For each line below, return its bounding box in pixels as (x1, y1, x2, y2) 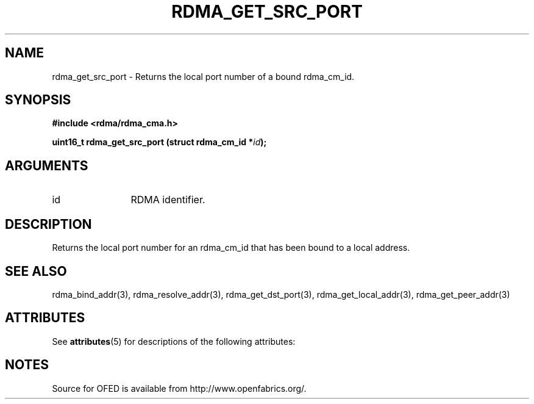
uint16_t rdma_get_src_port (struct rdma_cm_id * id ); (52, 137, 267, 148)
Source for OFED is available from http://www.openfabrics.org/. (52, 383, 307, 394)
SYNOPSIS (5, 92, 71, 108)
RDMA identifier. (130, 193, 205, 206)
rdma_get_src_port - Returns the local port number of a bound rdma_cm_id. (52, 71, 355, 82)
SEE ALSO (5, 263, 67, 279)
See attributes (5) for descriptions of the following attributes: (52, 336, 296, 347)
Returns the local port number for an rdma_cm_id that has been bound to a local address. (52, 242, 410, 253)
